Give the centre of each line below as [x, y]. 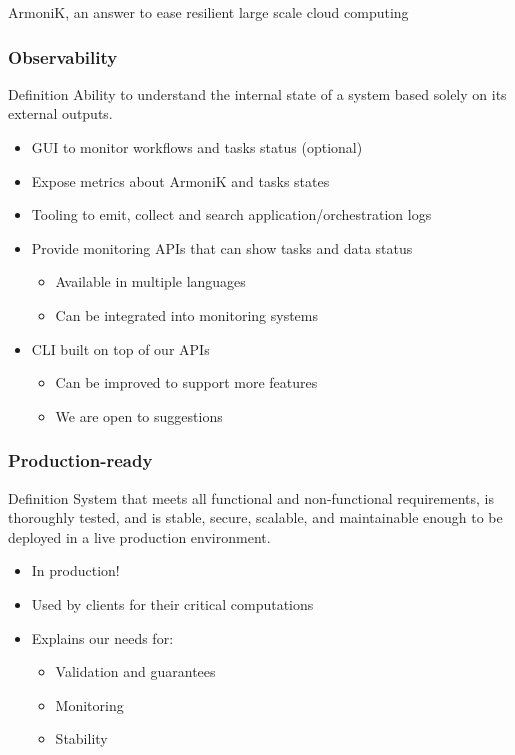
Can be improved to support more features [186, 382]
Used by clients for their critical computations [172, 603]
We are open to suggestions [139, 415]
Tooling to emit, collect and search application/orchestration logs [231, 214]
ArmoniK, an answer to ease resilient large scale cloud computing [208, 12]
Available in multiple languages [150, 281]
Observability [63, 56]
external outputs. [60, 113]
